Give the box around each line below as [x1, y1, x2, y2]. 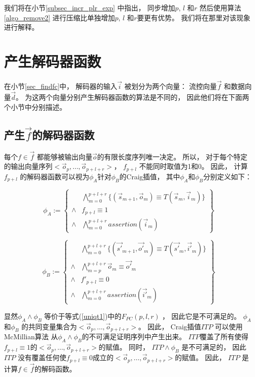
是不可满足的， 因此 [181, 342, 247, 352]
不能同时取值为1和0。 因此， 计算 [139, 161, 248, 171]
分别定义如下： [203, 171, 252, 181]
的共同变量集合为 [21, 321, 77, 331]
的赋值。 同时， [99, 342, 150, 352]
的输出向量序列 [4, 161, 52, 171]
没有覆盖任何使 [18, 352, 67, 363]
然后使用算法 [200, 2, 242, 12]
